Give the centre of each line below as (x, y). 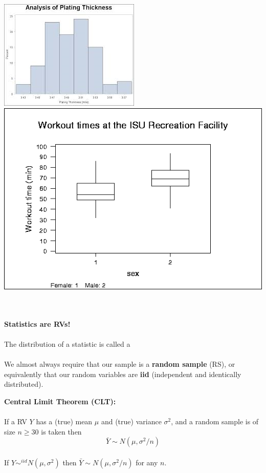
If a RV (16, 421)
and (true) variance (131, 421)
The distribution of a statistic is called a (67, 344)
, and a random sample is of (215, 421)
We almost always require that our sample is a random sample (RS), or (120, 364)
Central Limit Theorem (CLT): (60, 401)
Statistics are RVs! (37, 323)
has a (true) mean (64, 421)
